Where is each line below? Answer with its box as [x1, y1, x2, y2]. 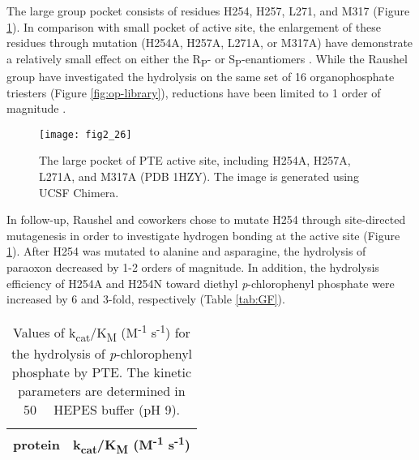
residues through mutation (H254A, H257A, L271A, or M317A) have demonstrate [6, 34, 413, 51]
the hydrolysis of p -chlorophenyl [11, 344, 193, 363]
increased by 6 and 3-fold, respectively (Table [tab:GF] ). [6, 290, 285, 307]
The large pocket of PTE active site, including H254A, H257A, [39, 152, 351, 169]
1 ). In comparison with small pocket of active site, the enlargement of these [6, 18, 381, 35]
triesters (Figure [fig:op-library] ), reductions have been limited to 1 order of [6, 84, 381, 101]
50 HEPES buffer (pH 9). [23, 400, 181, 419]
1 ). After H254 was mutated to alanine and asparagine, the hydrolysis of [6, 243, 366, 260]
